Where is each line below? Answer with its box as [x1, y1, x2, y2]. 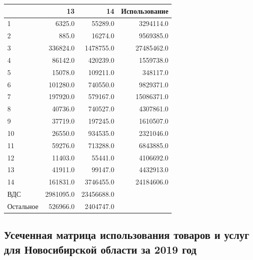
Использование [121, 5, 169, 16]
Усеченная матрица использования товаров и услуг [4, 227, 250, 242]
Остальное [7, 201, 39, 211]
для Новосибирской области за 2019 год [4, 241, 197, 257]
